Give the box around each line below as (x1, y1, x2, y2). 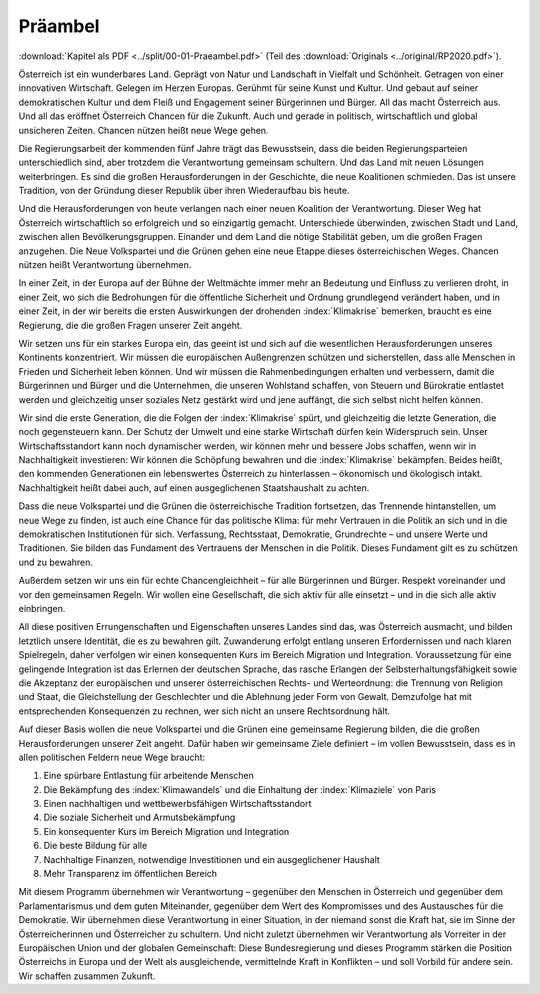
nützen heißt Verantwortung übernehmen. (18, 259, 192, 271)
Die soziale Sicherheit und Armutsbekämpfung (43, 811, 236, 824)
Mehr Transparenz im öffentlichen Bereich (43, 868, 218, 880)
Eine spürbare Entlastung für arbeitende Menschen (43, 770, 255, 782)
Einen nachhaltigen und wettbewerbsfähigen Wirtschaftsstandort (43, 798, 312, 810)
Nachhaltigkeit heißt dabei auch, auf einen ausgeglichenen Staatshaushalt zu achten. (18, 481, 370, 494)
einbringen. (18, 603, 66, 614)
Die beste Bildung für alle (43, 840, 148, 852)
